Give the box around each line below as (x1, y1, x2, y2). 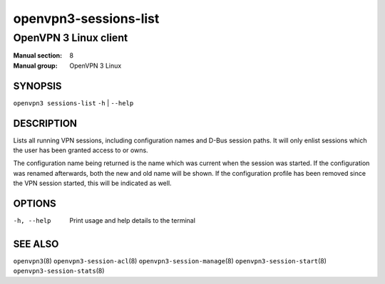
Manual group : (13, 61, 58, 70)
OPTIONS (13, 197, 56, 209)
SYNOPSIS (13, 80, 62, 92)
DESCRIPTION (13, 117, 78, 130)
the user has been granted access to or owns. (13, 146, 149, 154)
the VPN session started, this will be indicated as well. (13, 179, 172, 188)
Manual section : (13, 51, 63, 60)
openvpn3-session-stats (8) (13, 267, 105, 275)
